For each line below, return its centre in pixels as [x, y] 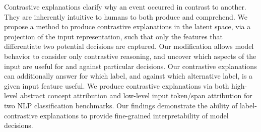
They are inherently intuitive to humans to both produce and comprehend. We [126, 16]
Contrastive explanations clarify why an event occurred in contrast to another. [125, 7]
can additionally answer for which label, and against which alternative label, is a [128, 76]
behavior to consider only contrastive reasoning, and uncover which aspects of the [130, 56]
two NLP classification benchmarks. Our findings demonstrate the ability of [121, 105]
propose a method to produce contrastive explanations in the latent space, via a [127, 26]
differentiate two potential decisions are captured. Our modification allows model [129, 46]
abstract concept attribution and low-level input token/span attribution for [136, 95]
